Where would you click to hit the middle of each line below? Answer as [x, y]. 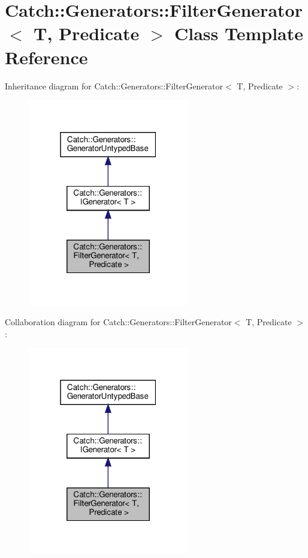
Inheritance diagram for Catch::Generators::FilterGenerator [114, 85]
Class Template [239, 33]
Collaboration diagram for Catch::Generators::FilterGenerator [118, 322]
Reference [46, 57]
